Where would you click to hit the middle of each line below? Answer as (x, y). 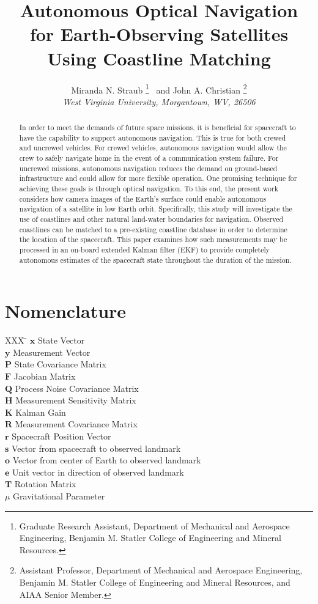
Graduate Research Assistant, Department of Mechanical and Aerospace (154, 525)
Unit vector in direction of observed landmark (98, 472)
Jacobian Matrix (45, 376)
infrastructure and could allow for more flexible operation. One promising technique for (158, 178)
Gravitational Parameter (59, 495)
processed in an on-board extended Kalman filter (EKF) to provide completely (144, 250)
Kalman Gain (41, 412)
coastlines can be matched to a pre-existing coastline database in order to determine (153, 229)
